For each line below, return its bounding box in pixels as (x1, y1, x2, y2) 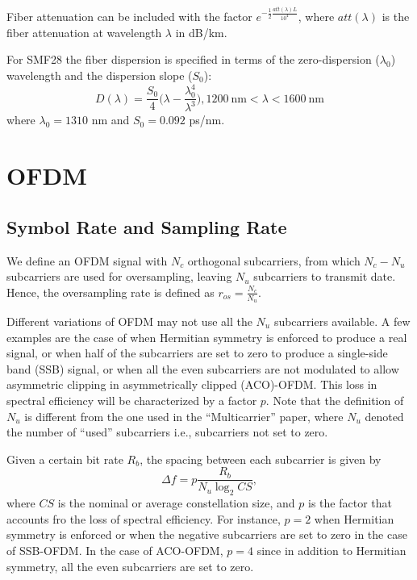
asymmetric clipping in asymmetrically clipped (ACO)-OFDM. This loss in (6, 376, 377, 393)
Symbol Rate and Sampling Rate (6, 214, 287, 239)
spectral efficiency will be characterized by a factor (6, 392, 257, 408)
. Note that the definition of (265, 392, 404, 408)
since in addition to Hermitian (256, 542, 407, 559)
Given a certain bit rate (6, 450, 123, 467)
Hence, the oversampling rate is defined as (6, 283, 215, 300)
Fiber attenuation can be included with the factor (6, 8, 252, 25)
